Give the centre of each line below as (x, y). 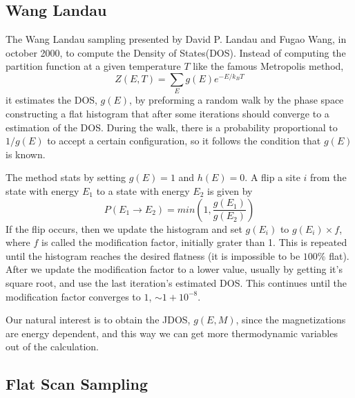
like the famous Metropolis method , (268, 66)
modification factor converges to (73, 296)
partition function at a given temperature (93, 66)
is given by (230, 190)
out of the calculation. (52, 347)
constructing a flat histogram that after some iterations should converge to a (167, 113)
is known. (26, 154)
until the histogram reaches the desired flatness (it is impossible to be (153, 255)
